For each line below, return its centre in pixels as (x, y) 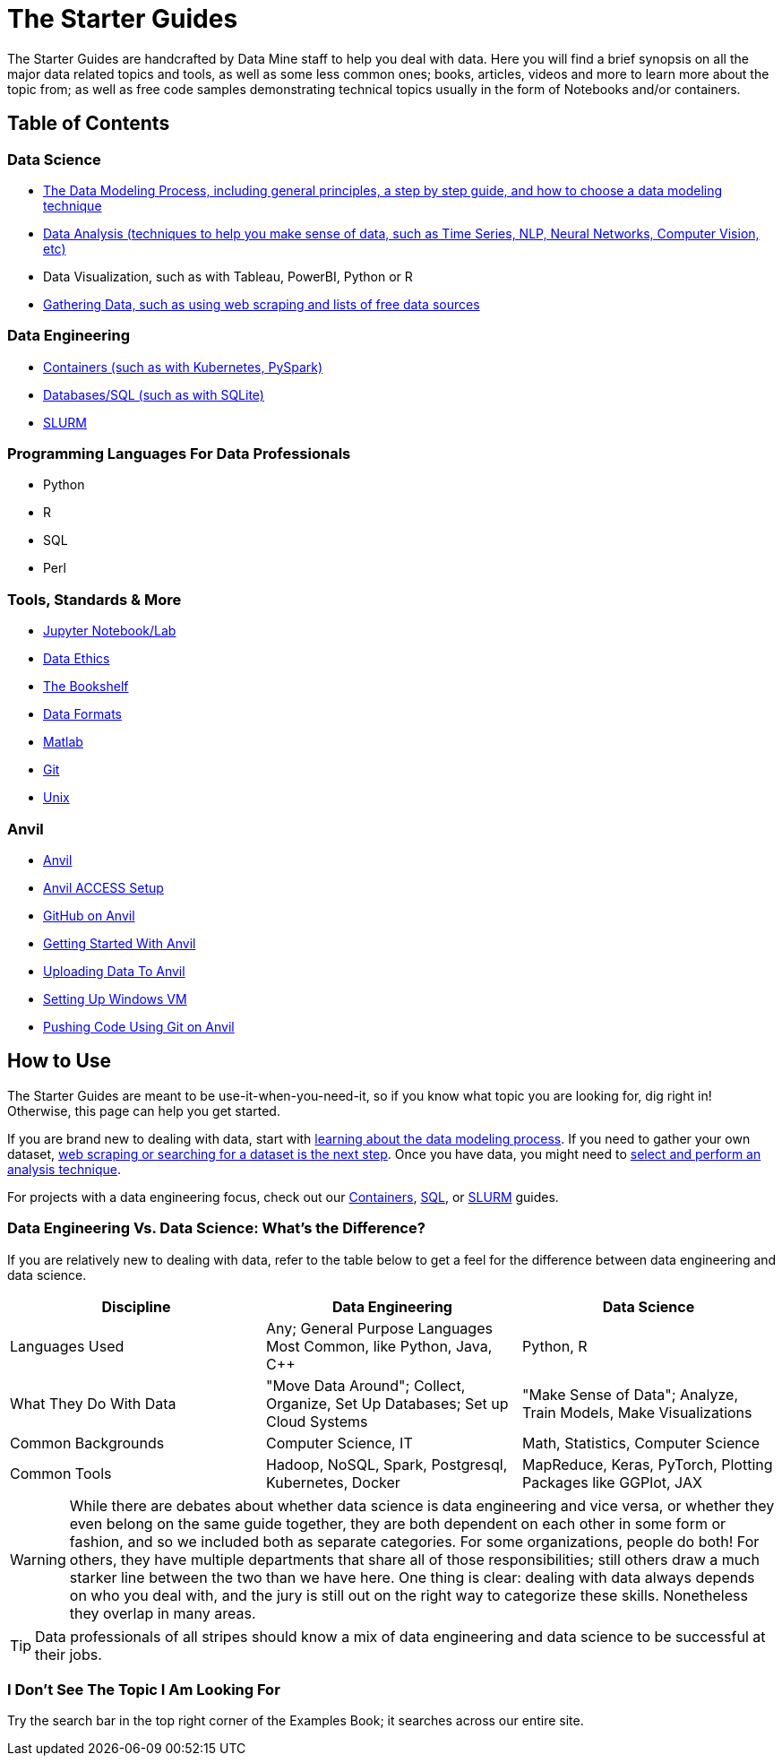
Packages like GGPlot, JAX (612, 1482)
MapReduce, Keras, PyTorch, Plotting (647, 1464)
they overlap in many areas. (163, 1613)
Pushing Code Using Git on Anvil (139, 1026)
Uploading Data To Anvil (114, 971)
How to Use (60, 1061)
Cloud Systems (317, 1421)
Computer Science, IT (339, 1443)
